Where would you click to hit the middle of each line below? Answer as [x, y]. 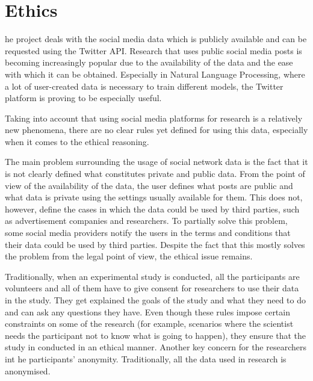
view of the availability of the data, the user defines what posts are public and [149, 185]
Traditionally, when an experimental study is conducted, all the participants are [152, 276]
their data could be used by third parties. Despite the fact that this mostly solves [155, 244]
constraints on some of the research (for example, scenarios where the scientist [149, 324]
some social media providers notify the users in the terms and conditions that [148, 233]
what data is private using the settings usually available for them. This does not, [154, 197]
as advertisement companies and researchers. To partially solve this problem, [146, 221]
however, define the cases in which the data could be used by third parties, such [152, 209]
